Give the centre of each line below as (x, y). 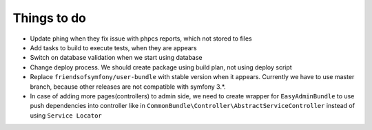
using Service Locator (66, 115)
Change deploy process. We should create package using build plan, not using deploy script (161, 67)
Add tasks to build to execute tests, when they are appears (113, 47)
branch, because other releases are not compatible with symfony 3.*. (128, 87)
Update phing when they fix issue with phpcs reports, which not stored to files (141, 39)
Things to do (49, 18)
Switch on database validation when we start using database (116, 58)
